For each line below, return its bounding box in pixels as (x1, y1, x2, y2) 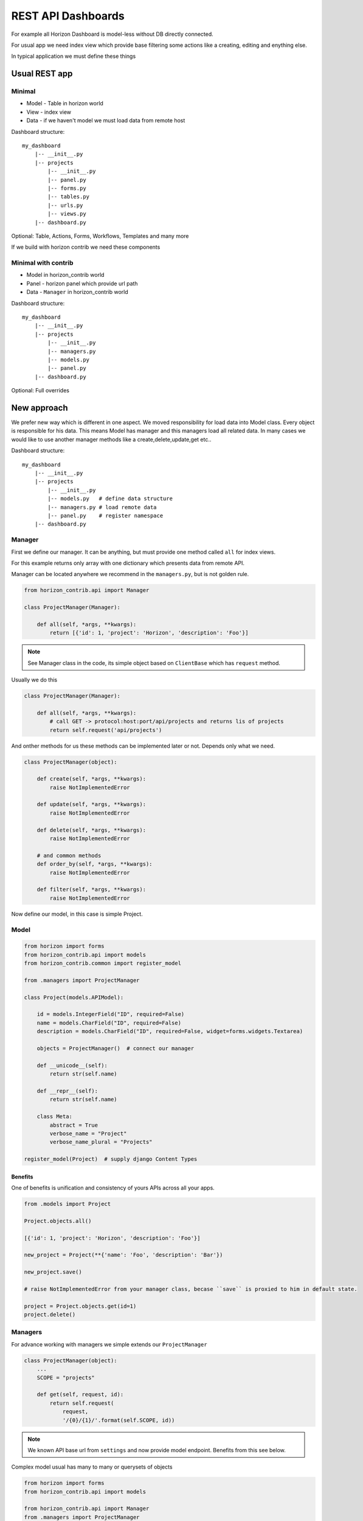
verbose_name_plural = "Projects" (49, 1138, 153, 1146)
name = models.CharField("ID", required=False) (36, 1019, 182, 1026)
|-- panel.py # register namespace (47, 512, 164, 519)
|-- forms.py (47, 185, 86, 192)
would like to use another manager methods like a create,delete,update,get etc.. (11, 436, 212, 443)
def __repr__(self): (36, 1087, 99, 1095)
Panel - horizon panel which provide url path (26, 280, 138, 287)
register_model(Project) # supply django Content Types (24, 1156, 198, 1163)
